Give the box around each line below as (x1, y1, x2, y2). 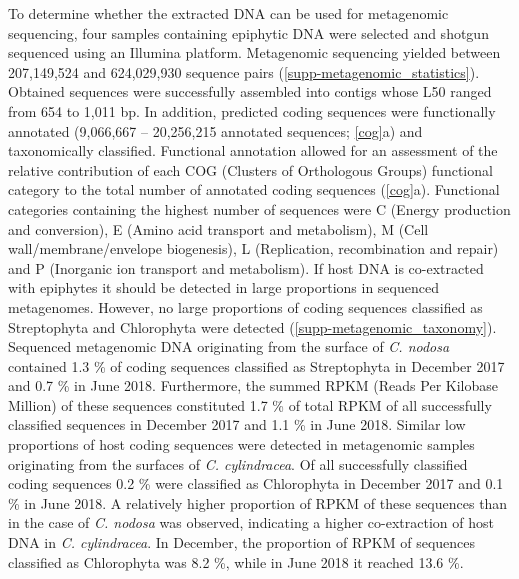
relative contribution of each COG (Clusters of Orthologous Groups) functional (8, 159, 493, 180)
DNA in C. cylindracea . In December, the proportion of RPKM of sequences (8, 532, 476, 553)
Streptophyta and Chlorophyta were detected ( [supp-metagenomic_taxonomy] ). (8, 316, 497, 337)
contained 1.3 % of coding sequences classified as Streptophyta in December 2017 (8, 355, 505, 376)
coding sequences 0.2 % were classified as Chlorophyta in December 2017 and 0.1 (8, 473, 504, 494)
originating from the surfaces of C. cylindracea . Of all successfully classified (8, 453, 468, 474)
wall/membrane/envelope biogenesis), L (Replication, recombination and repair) (8, 238, 499, 259)
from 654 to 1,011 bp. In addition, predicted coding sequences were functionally (8, 100, 496, 121)
